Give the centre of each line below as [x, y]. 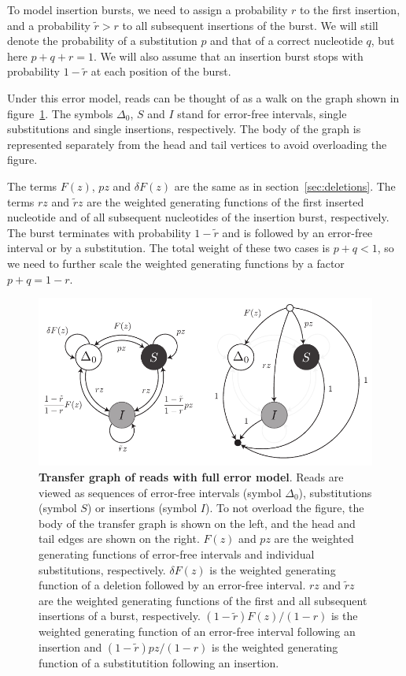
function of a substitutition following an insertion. [159, 662]
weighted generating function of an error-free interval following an [197, 631]
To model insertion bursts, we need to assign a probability [148, 9]
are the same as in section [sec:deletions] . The [285, 186]
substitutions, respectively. [102, 569]
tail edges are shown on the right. [119, 539]
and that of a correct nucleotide [286, 41]
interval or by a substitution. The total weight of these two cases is [168, 248]
